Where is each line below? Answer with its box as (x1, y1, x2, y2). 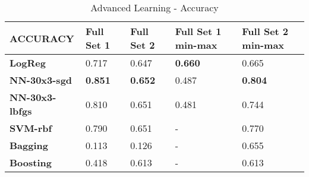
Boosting (10, 156, 52, 169)
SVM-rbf (10, 121, 52, 135)
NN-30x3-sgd (10, 73, 72, 87)
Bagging (10, 138, 48, 152)
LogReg (10, 56, 46, 69)
